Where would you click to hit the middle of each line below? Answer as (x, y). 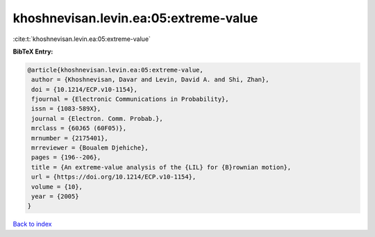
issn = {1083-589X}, (66, 109)
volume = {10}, (57, 187)
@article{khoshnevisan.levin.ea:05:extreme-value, (116, 70)
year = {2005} (55, 196)
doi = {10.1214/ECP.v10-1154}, (85, 89)
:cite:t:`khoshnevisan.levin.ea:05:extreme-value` (82, 39)
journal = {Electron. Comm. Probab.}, (97, 119)
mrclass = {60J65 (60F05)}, (79, 128)
